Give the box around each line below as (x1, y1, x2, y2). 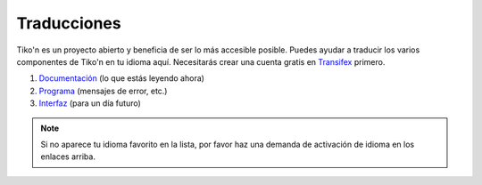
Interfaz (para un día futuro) (38, 98, 142, 109)
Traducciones (16, 13, 121, 33)
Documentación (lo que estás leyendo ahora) (38, 73, 205, 84)
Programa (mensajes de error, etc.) (38, 85, 168, 96)
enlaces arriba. (40, 151, 96, 162)
